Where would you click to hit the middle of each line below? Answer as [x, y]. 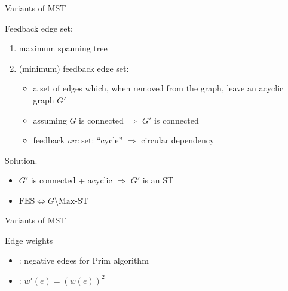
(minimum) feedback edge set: [74, 68]
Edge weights [29, 240]
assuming [50, 120]
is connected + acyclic [71, 180]
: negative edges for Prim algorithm [84, 260]
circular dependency [178, 140]
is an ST [158, 180]
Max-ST [73, 201]
